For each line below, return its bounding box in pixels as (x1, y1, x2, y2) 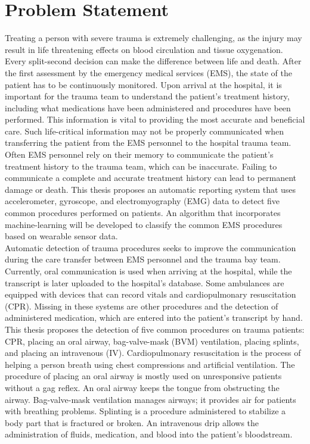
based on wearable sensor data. (5, 230, 118, 242)
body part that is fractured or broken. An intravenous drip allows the (5, 416, 259, 429)
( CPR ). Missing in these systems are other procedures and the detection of (5, 299, 278, 312)
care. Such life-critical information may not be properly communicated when (5, 124, 284, 137)
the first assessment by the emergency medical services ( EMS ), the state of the (5, 66, 292, 79)
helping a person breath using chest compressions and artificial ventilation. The (5, 358, 295, 370)
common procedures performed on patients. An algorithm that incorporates (5, 207, 281, 219)
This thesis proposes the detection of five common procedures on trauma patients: (5, 323, 305, 335)
